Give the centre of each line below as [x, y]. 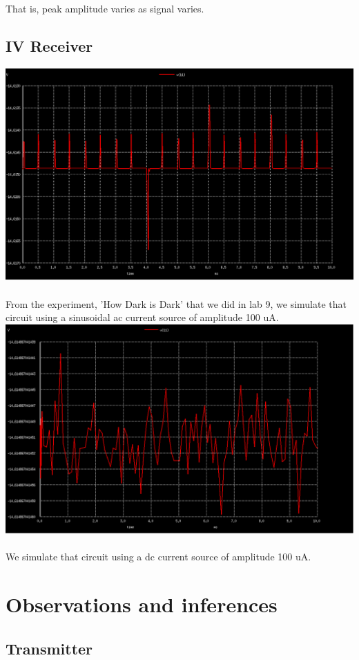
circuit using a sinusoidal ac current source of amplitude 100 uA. [142, 317]
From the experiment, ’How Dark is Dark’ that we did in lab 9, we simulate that [176, 303]
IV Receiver [49, 45]
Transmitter [49, 648]
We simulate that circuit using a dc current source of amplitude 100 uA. [158, 557]
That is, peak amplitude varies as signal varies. [105, 8]
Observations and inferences [142, 604]
